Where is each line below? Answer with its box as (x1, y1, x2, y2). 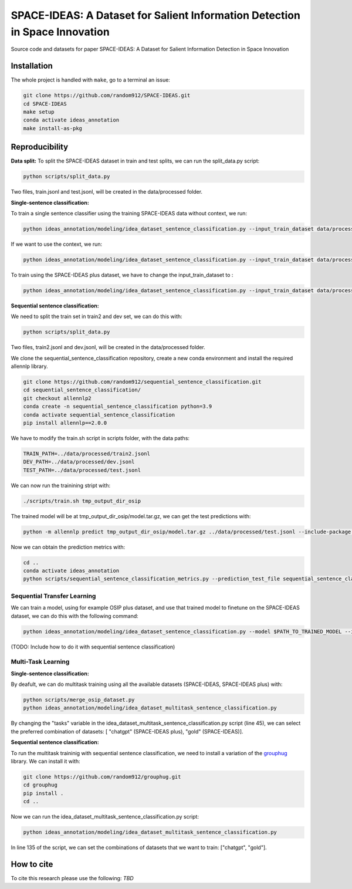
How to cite (11, 859, 53, 869)
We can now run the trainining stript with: (11, 482, 111, 489)
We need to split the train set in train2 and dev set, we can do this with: (11, 313, 182, 320)
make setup (23, 109, 55, 116)
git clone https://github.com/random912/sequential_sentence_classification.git (23, 378, 262, 386)
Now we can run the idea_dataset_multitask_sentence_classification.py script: (11, 813, 199, 820)
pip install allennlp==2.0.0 (23, 420, 107, 427)
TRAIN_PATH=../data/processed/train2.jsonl (23, 451, 151, 457)
